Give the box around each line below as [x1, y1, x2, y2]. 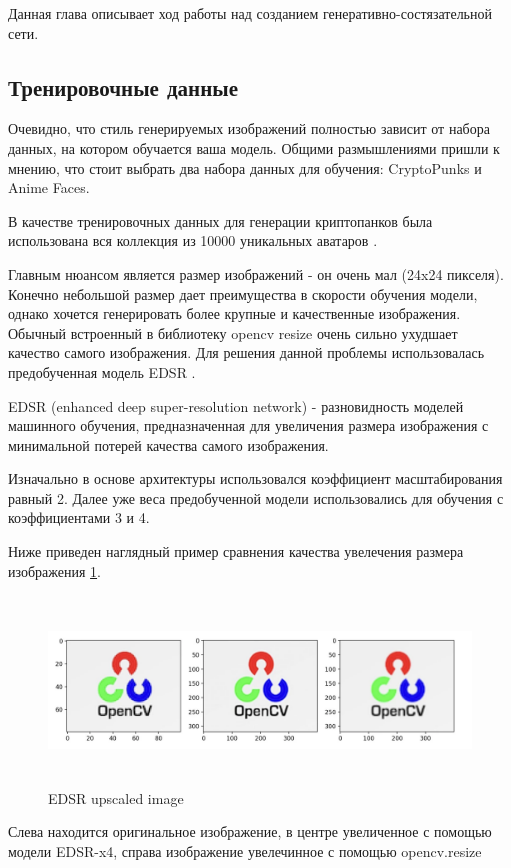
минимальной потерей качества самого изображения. [8, 434, 329, 455]
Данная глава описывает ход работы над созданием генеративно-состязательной [8, 3, 492, 23]
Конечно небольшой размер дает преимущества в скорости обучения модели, [8, 283, 478, 304]
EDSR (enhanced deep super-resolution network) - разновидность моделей [8, 395, 464, 416]
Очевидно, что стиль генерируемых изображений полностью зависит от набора [8, 118, 490, 139]
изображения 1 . [8, 560, 101, 581]
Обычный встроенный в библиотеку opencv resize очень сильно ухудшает [8, 322, 458, 343]
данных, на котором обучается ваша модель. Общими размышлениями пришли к [8, 137, 500, 158]
